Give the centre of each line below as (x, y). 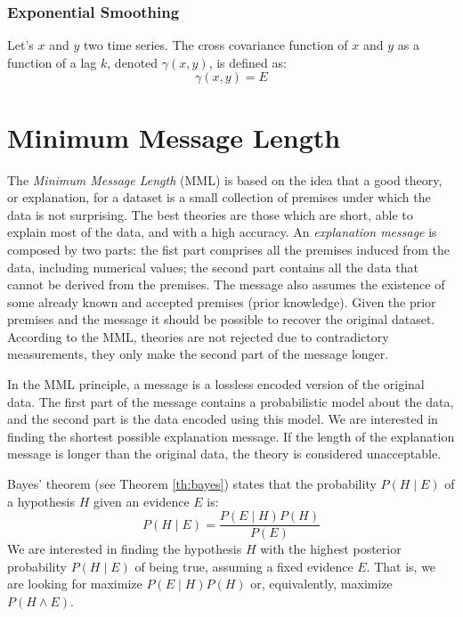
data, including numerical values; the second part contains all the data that (213, 267)
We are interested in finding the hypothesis (125, 549)
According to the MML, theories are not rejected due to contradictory (198, 336)
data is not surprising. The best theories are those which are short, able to (210, 214)
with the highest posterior (331, 549)
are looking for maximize (75, 584)
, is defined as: (248, 62)
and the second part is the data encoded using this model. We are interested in (223, 419)
